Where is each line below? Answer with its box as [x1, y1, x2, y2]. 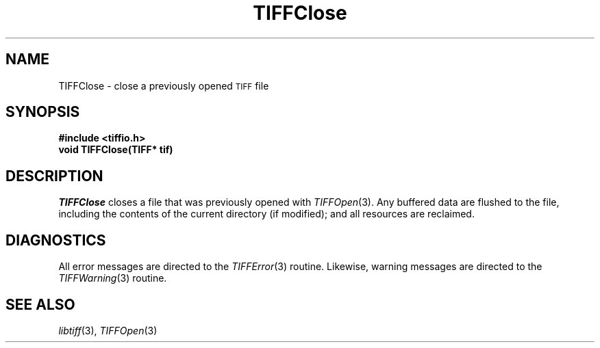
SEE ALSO [5, 295, 75, 313]
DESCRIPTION [5, 167, 103, 185]
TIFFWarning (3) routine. [58, 272, 167, 284]
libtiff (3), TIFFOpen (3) [58, 324, 158, 336]
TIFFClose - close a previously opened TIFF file [58, 79, 269, 92]
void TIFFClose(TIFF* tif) [58, 144, 173, 156]
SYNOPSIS [5, 103, 80, 121]
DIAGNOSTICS [5, 231, 106, 249]
